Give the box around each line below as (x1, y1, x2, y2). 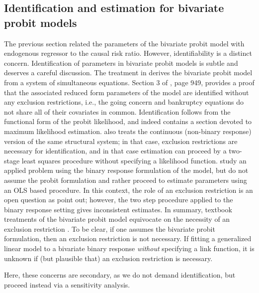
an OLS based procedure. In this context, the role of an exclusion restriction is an (4, 184, 253, 195)
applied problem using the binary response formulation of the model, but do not (4, 165, 249, 175)
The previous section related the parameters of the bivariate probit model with (4, 38, 245, 48)
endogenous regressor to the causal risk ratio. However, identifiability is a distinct (4, 48, 252, 58)
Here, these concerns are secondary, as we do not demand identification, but (4, 270, 236, 280)
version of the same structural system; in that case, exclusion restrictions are (4, 136, 238, 146)
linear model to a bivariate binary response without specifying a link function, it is (4, 243, 255, 254)
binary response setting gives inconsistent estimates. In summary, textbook (4, 204, 232, 214)
